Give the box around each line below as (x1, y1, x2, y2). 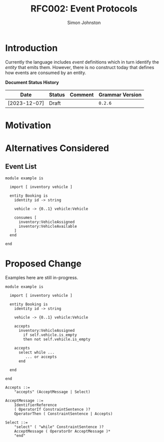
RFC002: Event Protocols (30, 3, 137, 15)
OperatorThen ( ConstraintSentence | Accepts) (14, 411, 113, 416)
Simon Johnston (67, 20, 101, 26)
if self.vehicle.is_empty (23, 332, 77, 337)
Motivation (5, 120, 51, 131)
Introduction (5, 42, 58, 54)
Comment (69, 91, 94, 98)
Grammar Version (98, 91, 141, 98)
